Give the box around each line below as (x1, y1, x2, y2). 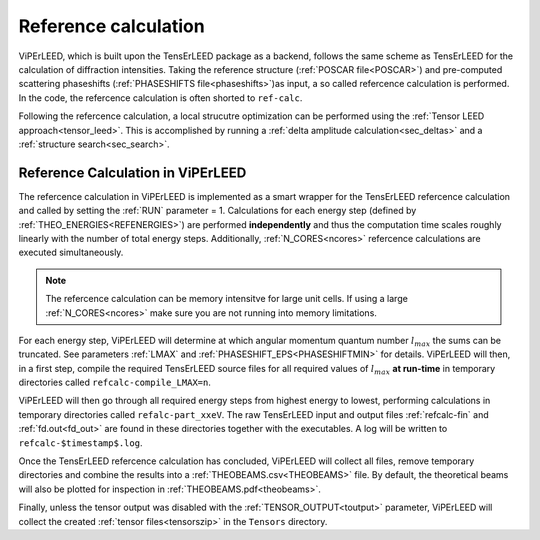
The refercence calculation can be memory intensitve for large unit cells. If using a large (45, 293, 409, 305)
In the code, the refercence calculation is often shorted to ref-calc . (18, 91, 303, 104)
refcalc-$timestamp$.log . (18, 436, 143, 449)
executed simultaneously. (18, 246, 124, 259)
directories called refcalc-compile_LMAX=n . (18, 376, 212, 389)
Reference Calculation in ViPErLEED (18, 164, 247, 181)
